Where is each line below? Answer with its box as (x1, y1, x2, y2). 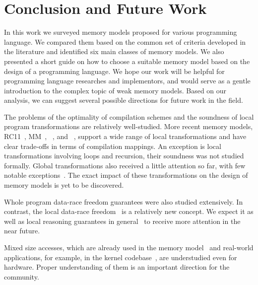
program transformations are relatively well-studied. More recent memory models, (4, 121, 253, 132)
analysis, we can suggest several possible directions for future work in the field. (4, 95, 243, 105)
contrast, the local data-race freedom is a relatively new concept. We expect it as (4, 206, 254, 216)
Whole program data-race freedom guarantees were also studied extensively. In (4, 196, 243, 207)
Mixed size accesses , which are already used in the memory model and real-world (4, 242, 254, 252)
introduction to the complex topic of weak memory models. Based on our (4, 85, 227, 95)
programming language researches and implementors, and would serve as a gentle (4, 75, 251, 86)
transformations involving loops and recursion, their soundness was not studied (4, 150, 244, 161)
